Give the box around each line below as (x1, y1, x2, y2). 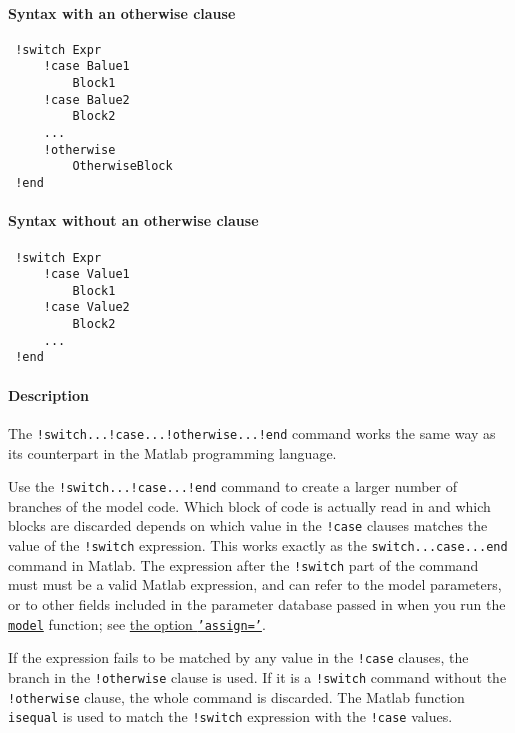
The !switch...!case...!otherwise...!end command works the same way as (8, 422, 496, 443)
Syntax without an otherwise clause (8, 210, 259, 231)
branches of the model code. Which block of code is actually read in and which (8, 495, 491, 516)
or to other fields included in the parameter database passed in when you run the (8, 593, 506, 614)
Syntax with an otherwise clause (8, 2, 236, 23)
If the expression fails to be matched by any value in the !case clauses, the (8, 647, 469, 668)
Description (8, 384, 90, 405)
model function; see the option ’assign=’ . (8, 613, 266, 634)
